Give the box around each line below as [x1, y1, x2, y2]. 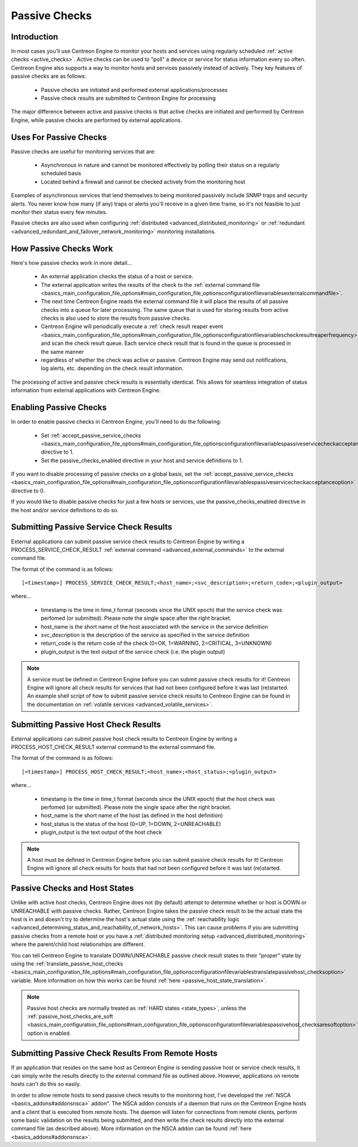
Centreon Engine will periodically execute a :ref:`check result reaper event [41, 323, 223, 330]
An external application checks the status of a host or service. [41, 273, 194, 280]
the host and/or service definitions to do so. [11, 506, 119, 513]
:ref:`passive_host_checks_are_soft [27, 1013, 113, 1020]
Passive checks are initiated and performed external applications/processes [41, 86, 228, 93]
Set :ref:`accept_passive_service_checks [41, 432, 141, 439]
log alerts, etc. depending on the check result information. [41, 365, 184, 372]
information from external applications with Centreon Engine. [11, 387, 161, 394]
